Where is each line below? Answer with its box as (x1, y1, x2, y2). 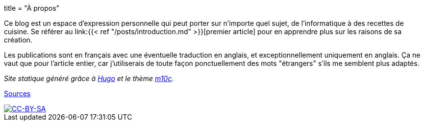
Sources (4, 89, 31, 98)
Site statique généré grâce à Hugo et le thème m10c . (4, 74, 174, 83)
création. (4, 36, 32, 44)
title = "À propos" (4, 4, 60, 12)
